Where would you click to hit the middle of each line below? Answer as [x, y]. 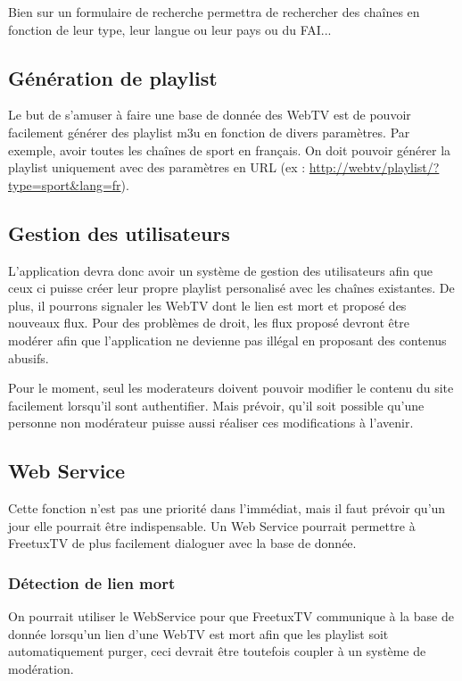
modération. [41, 668]
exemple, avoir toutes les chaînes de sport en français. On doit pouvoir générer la [230, 149]
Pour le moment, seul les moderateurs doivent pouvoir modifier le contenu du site [231, 388]
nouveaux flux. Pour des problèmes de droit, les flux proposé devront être [209, 323]
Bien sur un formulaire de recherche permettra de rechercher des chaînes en [214, 12]
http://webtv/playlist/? [374, 167]
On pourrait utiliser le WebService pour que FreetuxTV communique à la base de [231, 616]
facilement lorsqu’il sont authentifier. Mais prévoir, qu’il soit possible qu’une [216, 405]
